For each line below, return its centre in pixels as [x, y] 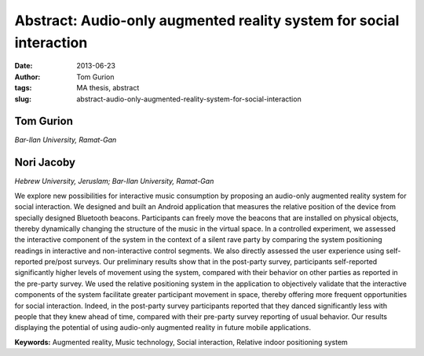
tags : [23, 88]
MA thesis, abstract [108, 88]
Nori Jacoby [45, 162]
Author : [27, 77]
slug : [23, 99]
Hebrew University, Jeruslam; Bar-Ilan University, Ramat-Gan [114, 182]
